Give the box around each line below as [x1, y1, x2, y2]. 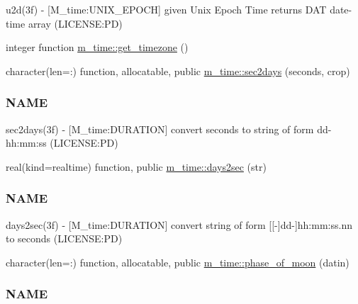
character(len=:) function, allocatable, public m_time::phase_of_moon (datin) [6, 254, 349, 269]
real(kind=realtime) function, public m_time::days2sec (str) [6, 159, 267, 174]
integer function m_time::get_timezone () [6, 40, 189, 55]
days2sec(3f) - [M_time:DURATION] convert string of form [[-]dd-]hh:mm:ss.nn [6, 217, 352, 232]
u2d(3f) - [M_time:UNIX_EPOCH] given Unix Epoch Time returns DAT [6, 2, 327, 16]
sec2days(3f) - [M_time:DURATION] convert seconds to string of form [6, 121, 314, 136]
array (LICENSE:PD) [28, 16, 123, 30]
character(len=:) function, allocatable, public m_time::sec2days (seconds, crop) [6, 63, 350, 78]
